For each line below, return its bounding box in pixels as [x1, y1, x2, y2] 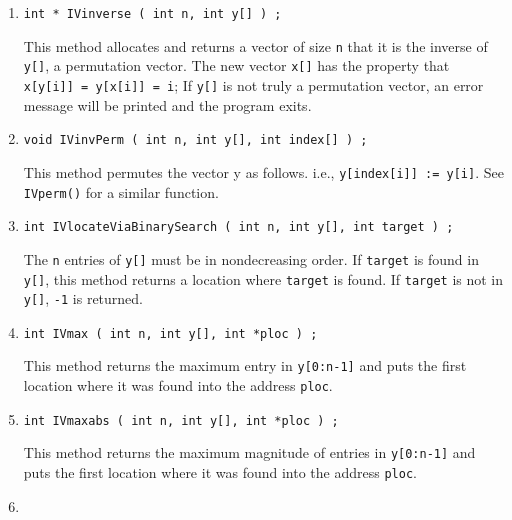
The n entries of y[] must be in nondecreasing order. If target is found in [23, 248, 479, 269]
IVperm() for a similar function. [23, 181, 219, 202]
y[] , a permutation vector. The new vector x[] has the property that [23, 55, 450, 76]
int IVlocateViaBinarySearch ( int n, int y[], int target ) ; [23, 220, 454, 235]
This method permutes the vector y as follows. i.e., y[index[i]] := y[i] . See [23, 161, 504, 182]
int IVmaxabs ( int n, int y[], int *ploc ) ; [23, 413, 339, 428]
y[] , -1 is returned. [23, 288, 144, 309]
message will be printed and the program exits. [23, 94, 312, 115]
